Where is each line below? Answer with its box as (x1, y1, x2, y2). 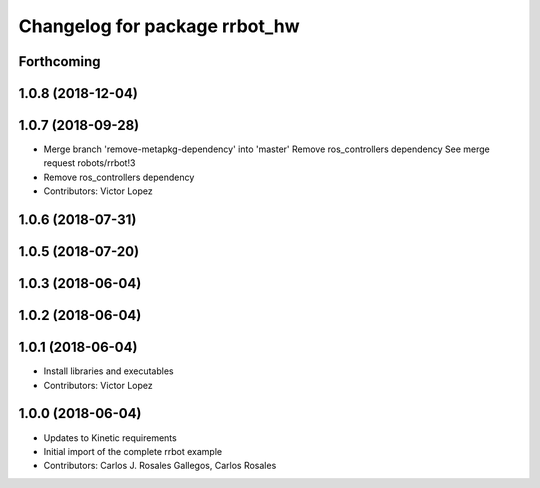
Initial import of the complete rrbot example (43, 445, 223, 457)
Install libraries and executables (43, 365, 174, 377)
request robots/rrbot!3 (43, 157, 136, 169)
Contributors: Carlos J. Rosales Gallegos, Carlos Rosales (43, 460, 277, 472)
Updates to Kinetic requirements (43, 431, 177, 444)
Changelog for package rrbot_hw (18, 15, 300, 37)
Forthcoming (18, 53, 101, 70)
